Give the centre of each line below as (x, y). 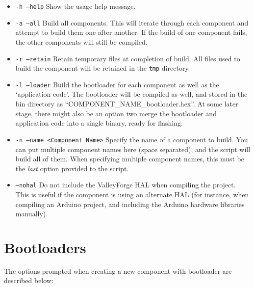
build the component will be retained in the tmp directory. (103, 68)
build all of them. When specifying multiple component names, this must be (130, 159)
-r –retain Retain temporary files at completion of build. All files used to (128, 58)
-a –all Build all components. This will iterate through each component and (132, 22)
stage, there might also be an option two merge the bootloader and (116, 113)
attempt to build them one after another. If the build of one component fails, (131, 32)
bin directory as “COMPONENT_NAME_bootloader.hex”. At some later (127, 104)
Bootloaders (45, 247)
